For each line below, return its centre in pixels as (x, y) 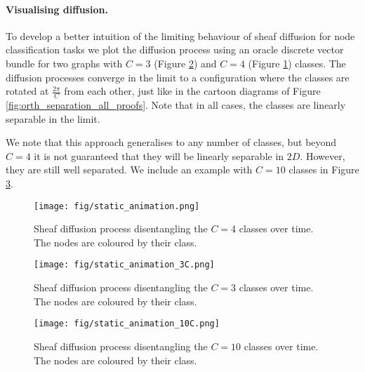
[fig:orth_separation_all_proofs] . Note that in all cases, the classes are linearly (176, 105)
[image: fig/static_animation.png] (117, 206)
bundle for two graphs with (64, 63)
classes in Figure (324, 170)
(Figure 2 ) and (185, 63)
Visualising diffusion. (57, 9)
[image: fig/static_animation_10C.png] (127, 324)
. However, (323, 155)
